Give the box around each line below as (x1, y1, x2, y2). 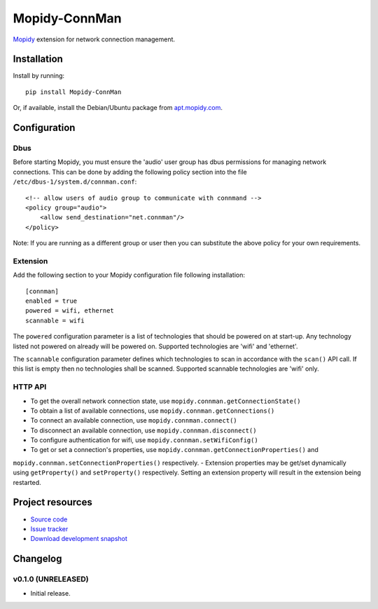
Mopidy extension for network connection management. (13, 35, 175, 43)
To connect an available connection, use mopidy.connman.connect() (30, 416, 237, 425)
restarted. (13, 478, 41, 486)
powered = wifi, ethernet (25, 307, 115, 315)
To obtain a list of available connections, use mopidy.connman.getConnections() (30, 406, 275, 415)
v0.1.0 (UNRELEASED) (13, 575, 89, 584)
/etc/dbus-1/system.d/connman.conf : (13, 177, 137, 186)
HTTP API (13, 382, 47, 392)
